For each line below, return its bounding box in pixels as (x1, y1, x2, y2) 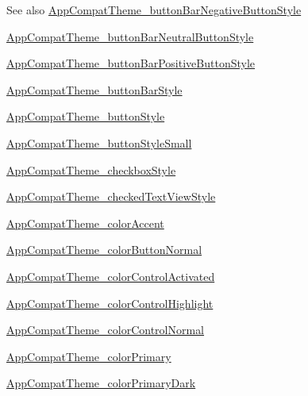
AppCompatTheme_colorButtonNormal (6, 241, 202, 258)
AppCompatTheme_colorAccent (6, 214, 164, 231)
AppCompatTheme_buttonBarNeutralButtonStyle (6, 28, 254, 44)
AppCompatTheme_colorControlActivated (6, 267, 215, 284)
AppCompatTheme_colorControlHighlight (6, 294, 214, 311)
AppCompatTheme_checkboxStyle (6, 161, 176, 178)
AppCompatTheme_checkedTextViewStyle (6, 188, 216, 205)
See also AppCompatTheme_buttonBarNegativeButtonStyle (6, 2, 302, 17)
